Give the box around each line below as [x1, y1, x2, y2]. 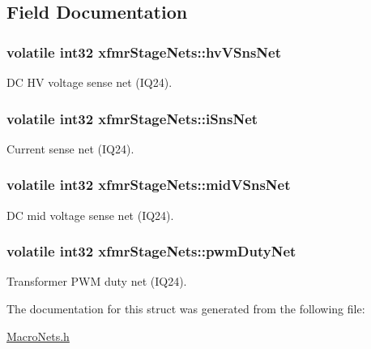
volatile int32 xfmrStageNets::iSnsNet [6, 108, 258, 128]
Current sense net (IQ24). [6, 140, 134, 157]
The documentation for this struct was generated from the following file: [6, 300, 365, 317]
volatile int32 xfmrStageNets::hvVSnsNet [6, 41, 281, 62]
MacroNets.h [6, 327, 70, 344]
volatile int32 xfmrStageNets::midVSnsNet [6, 174, 291, 195]
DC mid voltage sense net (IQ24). [6, 206, 174, 223]
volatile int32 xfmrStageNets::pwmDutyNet [6, 241, 296, 261]
